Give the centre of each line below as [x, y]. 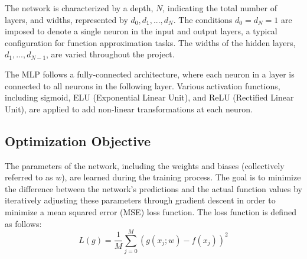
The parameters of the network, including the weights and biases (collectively [145, 165]
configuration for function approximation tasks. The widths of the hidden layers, [150, 42]
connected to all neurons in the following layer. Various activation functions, [143, 85]
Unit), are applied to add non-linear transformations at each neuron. [129, 109]
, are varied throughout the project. [110, 54]
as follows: [23, 223]
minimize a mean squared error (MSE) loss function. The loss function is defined [151, 211]
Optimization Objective [78, 140]
